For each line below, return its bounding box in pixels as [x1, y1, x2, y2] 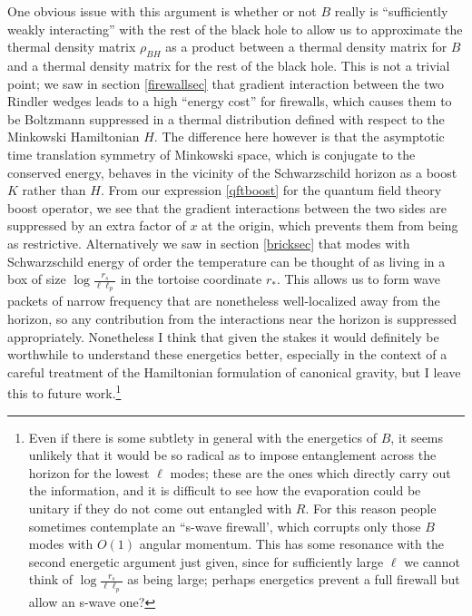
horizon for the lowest [28, 463, 150, 482]
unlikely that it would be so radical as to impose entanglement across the [28, 445, 437, 464]
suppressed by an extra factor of [7, 216, 186, 235]
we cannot [404, 552, 461, 571]
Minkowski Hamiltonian [7, 127, 140, 146]
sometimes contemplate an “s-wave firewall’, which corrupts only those [28, 516, 421, 535]
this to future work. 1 [7, 381, 122, 402]
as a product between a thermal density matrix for [165, 37, 447, 56]
